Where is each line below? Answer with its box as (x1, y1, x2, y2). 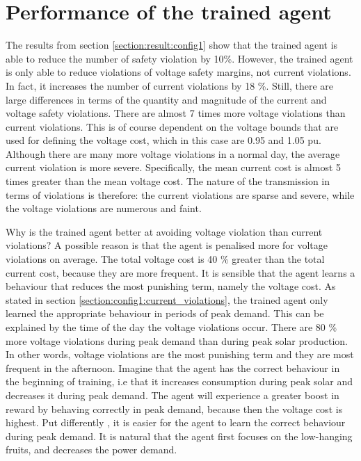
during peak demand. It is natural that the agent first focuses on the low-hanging (6, 428, 353, 443)
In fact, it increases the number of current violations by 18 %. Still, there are (6, 78, 334, 92)
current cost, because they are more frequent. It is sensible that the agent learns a (6, 265, 355, 280)
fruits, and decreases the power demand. (6, 442, 177, 457)
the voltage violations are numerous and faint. (6, 201, 202, 216)
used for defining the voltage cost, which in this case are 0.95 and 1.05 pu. (6, 133, 321, 147)
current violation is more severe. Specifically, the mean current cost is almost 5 (6, 160, 342, 175)
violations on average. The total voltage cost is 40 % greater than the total (6, 252, 325, 266)
